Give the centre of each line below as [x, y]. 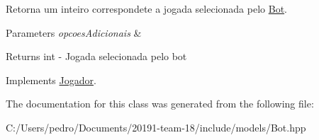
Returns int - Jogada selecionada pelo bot [96, 56]
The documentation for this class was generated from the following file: [160, 104]
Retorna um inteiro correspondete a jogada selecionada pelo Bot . [146, 8]
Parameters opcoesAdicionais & [74, 32]
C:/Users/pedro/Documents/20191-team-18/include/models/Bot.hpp [156, 127]
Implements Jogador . [51, 80]
